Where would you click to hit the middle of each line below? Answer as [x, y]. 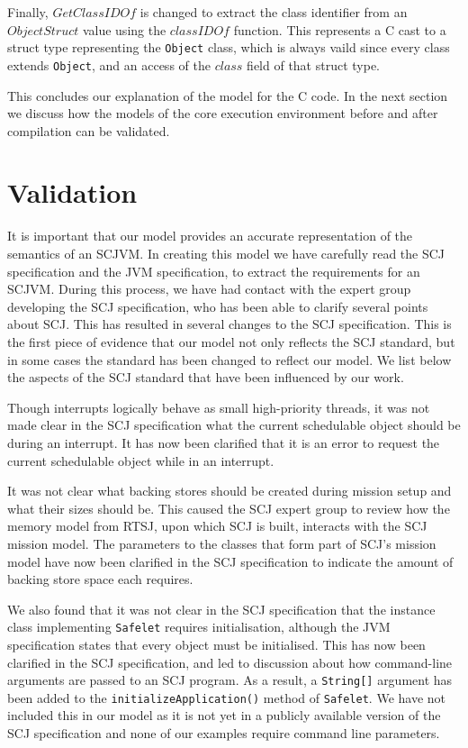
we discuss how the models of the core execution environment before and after [223, 113]
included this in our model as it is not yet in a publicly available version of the [224, 715]
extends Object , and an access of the [109, 64]
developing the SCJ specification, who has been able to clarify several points [218, 306]
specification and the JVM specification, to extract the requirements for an [214, 271]
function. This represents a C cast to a [340, 29]
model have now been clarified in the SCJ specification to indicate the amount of [230, 561]
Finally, [28, 12]
